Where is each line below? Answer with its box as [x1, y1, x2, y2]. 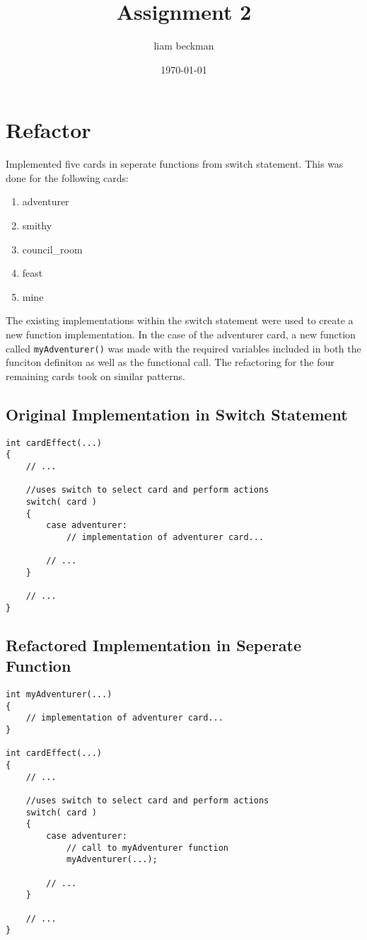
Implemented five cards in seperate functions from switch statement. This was [6, 156, 344, 171]
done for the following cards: [6, 170, 129, 185]
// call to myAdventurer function [66, 842, 228, 853]
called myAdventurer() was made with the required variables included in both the [6, 340, 361, 355]
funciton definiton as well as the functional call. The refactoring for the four [6, 355, 334, 369]
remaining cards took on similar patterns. [6, 368, 185, 383]
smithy [22, 218, 52, 233]
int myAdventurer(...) [6, 689, 112, 700]
